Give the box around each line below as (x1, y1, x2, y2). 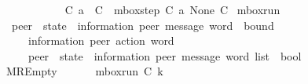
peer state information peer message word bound (11, 16, 274, 33)
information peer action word (27, 32, 174, 49)
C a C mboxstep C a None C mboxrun (64, 2, 280, 17)
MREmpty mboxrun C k (5, 63, 163, 79)
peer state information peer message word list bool (27, 47, 302, 64)
